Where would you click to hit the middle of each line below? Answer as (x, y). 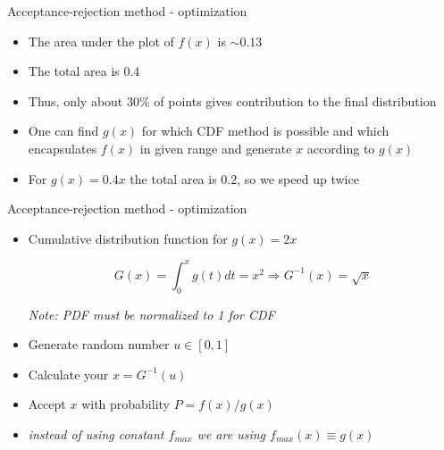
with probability (126, 404)
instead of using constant (96, 434)
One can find (63, 131)
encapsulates (63, 148)
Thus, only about (75, 100)
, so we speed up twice (298, 178)
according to (341, 148)
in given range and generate (216, 148)
